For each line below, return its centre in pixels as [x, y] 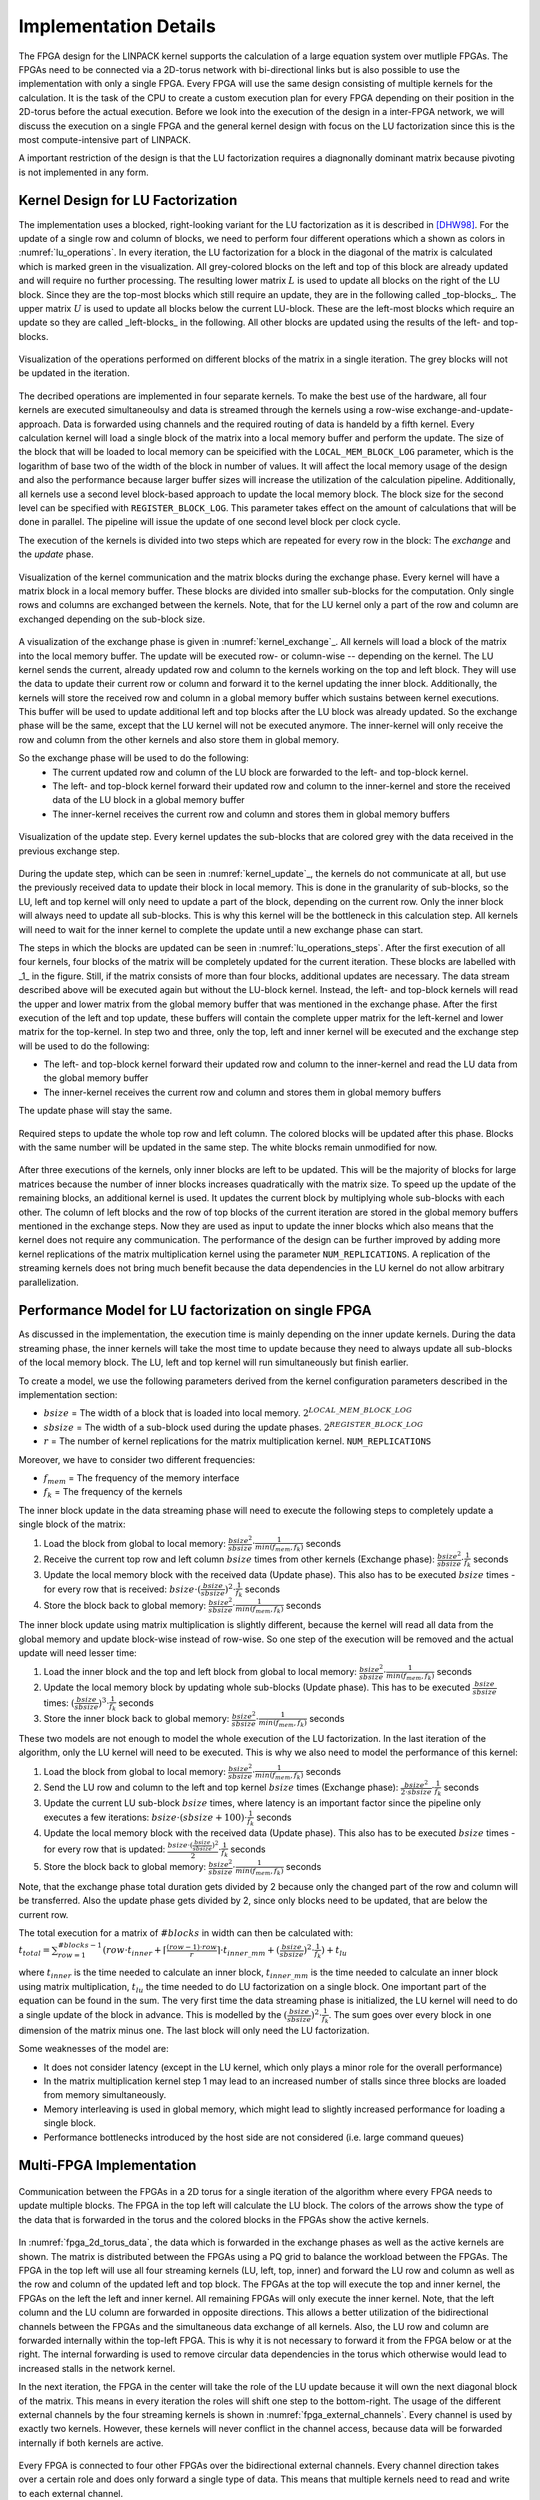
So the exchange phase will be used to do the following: [133, 758]
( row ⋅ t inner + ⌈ [134, 1952]
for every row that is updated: [104, 1849]
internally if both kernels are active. [91, 2442]
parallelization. [48, 1282]
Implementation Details [117, 26]
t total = [34, 1952]
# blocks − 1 [79, 1945]
